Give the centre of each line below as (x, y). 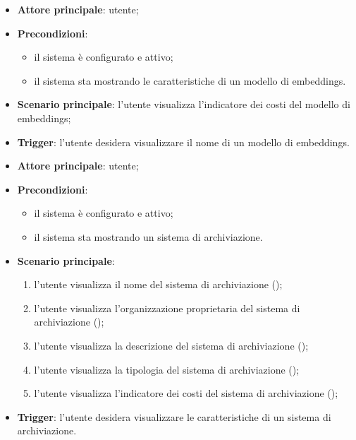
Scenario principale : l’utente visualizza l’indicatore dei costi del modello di (184, 104)
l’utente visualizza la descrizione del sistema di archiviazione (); (171, 345)
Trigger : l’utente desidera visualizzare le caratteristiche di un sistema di (174, 416)
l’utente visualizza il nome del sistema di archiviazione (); (158, 284)
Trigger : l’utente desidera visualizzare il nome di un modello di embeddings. (183, 142)
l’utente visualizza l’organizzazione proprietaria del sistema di (167, 308)
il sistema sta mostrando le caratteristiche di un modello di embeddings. (190, 80)
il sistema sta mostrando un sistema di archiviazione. (148, 236)
